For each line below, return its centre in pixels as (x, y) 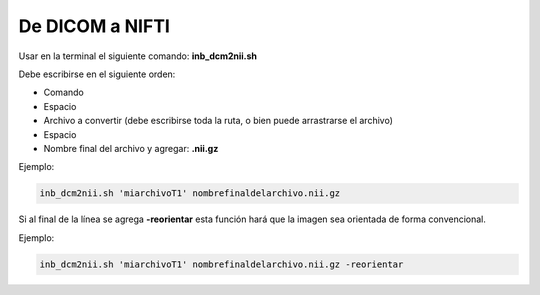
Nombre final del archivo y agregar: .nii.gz (131, 148)
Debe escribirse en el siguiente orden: (97, 74)
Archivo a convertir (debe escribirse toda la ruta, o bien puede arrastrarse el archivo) (218, 121)
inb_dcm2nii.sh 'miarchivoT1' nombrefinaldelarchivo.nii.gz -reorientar (221, 264)
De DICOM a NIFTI (94, 26)
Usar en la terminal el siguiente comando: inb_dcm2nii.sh (138, 56)
